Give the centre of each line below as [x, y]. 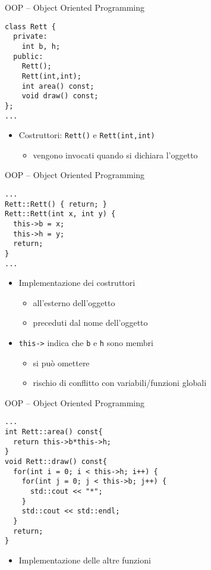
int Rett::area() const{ [54, 432]
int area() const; [58, 86]
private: [30, 37]
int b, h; [41, 46]
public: [28, 56]
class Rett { [30, 27]
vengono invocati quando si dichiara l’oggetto [115, 155]
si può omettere [61, 362]
